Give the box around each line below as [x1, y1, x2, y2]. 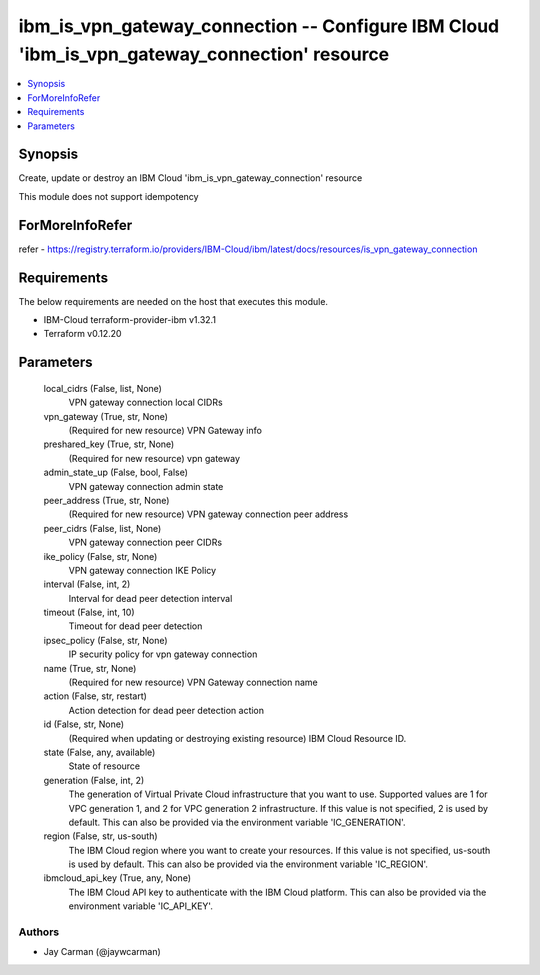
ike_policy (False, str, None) [43, 550, 158, 562]
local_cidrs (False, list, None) [43, 382, 162, 394]
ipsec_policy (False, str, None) [43, 634, 169, 646]
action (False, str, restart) [43, 690, 147, 702]
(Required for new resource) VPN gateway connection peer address [68, 508, 349, 520]
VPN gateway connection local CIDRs [68, 396, 224, 409]
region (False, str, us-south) [43, 830, 159, 842]
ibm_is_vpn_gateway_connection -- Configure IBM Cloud [18, 15, 500, 37]
